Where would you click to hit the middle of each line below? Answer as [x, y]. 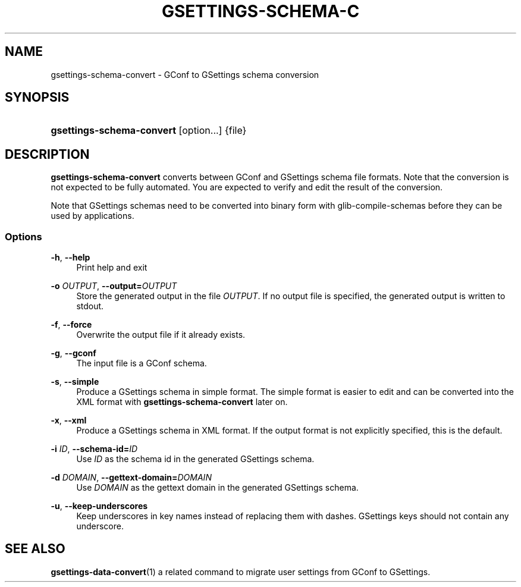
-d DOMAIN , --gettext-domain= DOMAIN [131, 478]
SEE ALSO [35, 549]
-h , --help [70, 258]
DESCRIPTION [47, 154]
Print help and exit [112, 268]
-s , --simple [75, 382]
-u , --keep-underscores [99, 506]
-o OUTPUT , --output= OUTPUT [114, 286]
